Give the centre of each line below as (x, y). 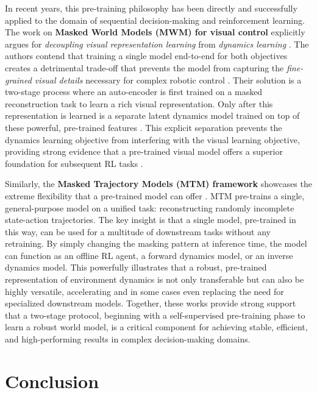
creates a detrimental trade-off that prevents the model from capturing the (144, 67)
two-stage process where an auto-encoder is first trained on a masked (134, 92)
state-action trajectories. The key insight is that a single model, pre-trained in (151, 220)
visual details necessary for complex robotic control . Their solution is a (168, 80)
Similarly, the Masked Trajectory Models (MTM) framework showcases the (158, 184)
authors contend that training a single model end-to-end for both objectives (146, 56)
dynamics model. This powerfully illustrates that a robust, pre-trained (136, 267)
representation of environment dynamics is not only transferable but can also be (155, 279)
